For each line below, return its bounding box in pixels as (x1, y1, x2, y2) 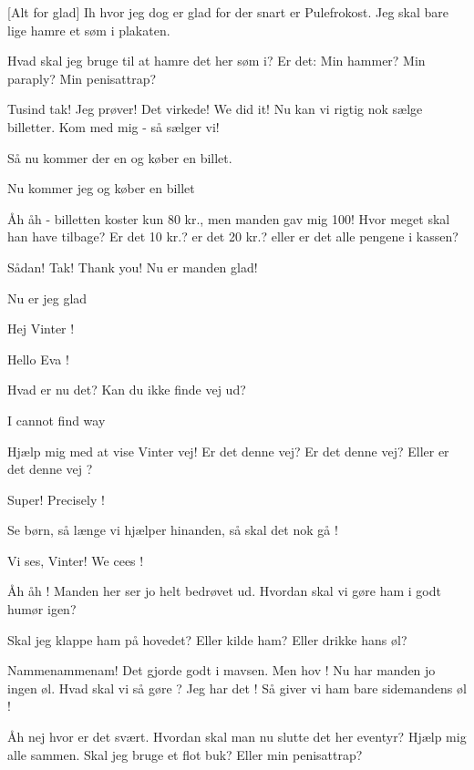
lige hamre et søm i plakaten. (7, 20, 170, 39)
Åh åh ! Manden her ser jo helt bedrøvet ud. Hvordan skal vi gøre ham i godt (7, 581, 441, 601)
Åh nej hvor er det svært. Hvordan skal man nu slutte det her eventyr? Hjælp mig (7, 727, 467, 746)
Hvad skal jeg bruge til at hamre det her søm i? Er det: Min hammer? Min (7, 51, 426, 70)
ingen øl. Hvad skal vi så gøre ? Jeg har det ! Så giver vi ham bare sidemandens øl (7, 678, 467, 697)
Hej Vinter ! (7, 319, 75, 338)
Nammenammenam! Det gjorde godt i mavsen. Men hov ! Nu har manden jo (7, 661, 436, 680)
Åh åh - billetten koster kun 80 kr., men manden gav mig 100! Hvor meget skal (7, 209, 450, 228)
